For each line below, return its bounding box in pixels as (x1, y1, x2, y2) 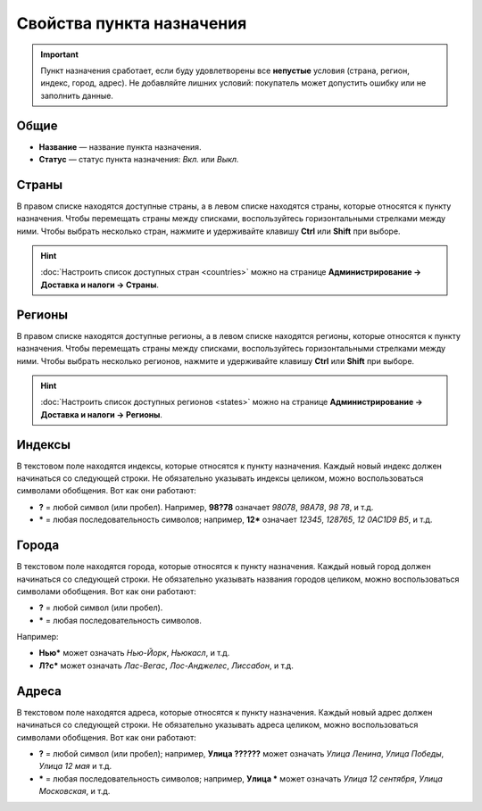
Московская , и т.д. (38, 786, 111, 797)
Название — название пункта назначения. (38, 141, 202, 152)
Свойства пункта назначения (16, 13, 247, 33)
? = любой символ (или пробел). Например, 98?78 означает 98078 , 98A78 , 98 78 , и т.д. (38, 501, 374, 512)
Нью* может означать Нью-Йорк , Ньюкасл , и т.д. (38, 648, 230, 658)
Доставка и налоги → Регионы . (40, 409, 162, 419)
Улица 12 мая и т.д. (38, 761, 112, 772)
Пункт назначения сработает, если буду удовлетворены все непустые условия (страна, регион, (40, 65, 410, 76)
